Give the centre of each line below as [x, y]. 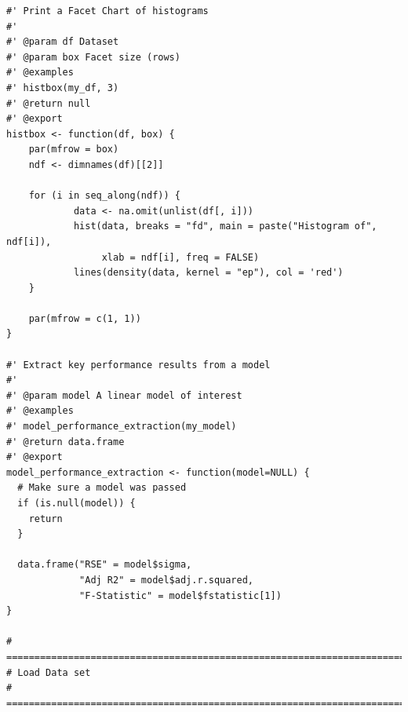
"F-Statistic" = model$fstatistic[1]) [180, 595]
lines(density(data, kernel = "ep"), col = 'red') [208, 273]
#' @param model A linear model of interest [124, 395]
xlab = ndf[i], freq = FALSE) [180, 257]
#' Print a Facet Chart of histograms [107, 11]
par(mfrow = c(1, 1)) [85, 318]
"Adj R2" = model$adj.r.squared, [166, 580]
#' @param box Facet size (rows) [93, 57]
